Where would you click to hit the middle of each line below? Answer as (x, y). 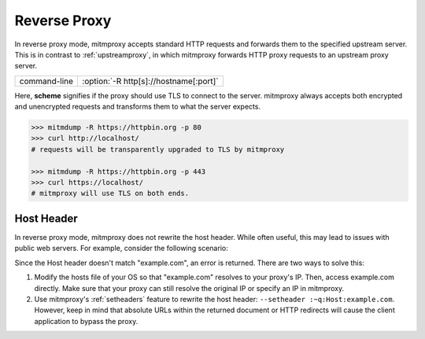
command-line (46, 81)
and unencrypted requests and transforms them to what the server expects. (138, 107)
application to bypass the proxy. (86, 321)
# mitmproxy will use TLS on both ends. (110, 193)
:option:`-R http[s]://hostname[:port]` (151, 81)
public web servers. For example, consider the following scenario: (121, 249)
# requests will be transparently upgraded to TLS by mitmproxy (158, 149)
